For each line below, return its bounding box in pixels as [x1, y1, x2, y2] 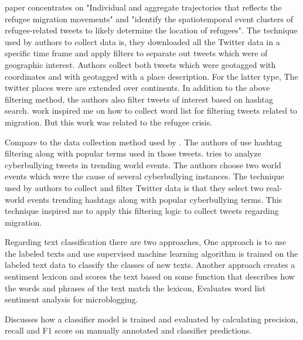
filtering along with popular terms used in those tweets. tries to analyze [5, 147, 261, 159]
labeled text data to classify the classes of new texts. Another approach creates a [5, 259, 295, 271]
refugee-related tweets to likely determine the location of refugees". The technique [5, 24, 298, 36]
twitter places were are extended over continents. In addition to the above [5, 81, 270, 94]
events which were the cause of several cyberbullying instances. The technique [5, 170, 284, 182]
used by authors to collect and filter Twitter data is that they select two [5, 181, 264, 193]
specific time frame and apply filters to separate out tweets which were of [5, 47, 268, 59]
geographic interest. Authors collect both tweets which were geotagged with [5, 58, 276, 70]
